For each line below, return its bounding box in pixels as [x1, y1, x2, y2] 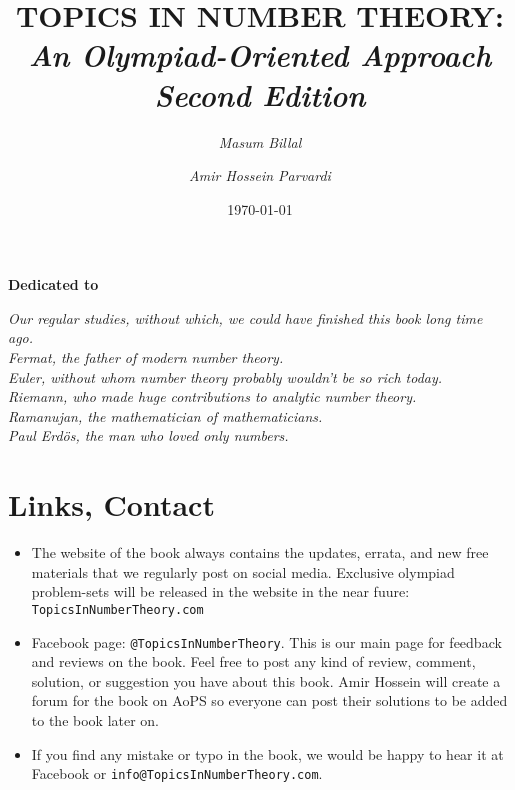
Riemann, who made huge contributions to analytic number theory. [8, 386, 417, 407]
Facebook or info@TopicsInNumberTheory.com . [31, 763, 323, 784]
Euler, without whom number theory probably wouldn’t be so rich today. [8, 366, 443, 387]
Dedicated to [8, 274, 99, 295]
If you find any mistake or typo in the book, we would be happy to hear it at [31, 743, 504, 764]
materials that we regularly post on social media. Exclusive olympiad [31, 561, 455, 582]
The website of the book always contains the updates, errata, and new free [31, 542, 489, 563]
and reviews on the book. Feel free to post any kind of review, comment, [31, 651, 476, 672]
